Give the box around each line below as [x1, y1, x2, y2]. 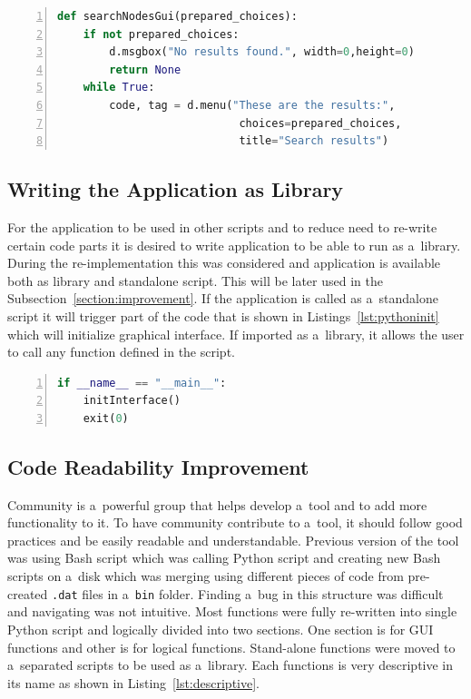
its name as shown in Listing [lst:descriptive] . [7, 673, 260, 692]
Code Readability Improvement [7, 452, 309, 480]
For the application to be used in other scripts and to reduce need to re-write [7, 217, 437, 236]
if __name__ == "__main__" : [57, 376, 227, 389]
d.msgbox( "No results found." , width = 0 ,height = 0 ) [109, 45, 415, 59]
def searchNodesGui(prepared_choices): [57, 10, 298, 23]
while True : [83, 81, 155, 94]
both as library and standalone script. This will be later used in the [7, 271, 383, 290]
